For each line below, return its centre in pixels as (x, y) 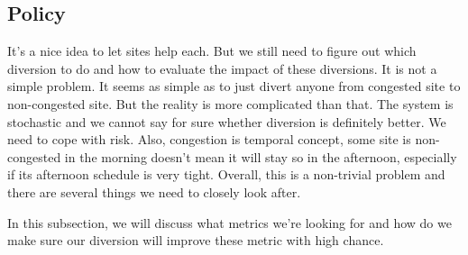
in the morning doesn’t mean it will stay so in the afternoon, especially (261, 156)
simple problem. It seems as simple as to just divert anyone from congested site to (234, 86)
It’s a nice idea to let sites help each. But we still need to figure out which (212, 51)
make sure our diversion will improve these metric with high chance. (196, 240)
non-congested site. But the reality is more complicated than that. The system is (230, 103)
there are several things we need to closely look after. (154, 191)
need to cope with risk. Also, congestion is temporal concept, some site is (209, 139)
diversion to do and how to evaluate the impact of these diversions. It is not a (222, 68)
